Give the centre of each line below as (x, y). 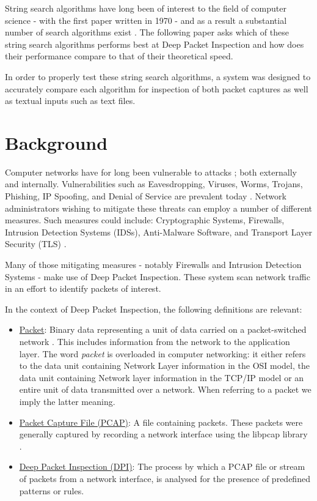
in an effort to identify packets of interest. (83, 288)
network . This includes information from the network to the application (155, 341)
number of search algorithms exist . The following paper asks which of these (147, 32)
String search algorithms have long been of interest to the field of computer (146, 8)
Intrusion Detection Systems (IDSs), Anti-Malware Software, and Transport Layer (158, 232)
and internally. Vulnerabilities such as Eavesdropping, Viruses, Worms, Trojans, (154, 184)
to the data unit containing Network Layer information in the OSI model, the (164, 366)
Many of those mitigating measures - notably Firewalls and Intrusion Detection (153, 265)
